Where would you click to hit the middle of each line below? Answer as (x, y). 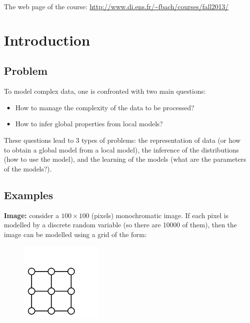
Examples (29, 195)
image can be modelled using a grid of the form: (75, 234)
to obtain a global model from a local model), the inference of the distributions (122, 149)
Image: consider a (32, 215)
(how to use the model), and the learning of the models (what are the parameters (125, 159)
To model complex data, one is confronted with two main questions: (105, 91)
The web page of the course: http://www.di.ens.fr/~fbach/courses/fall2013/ (116, 6)
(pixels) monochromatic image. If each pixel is (160, 215)
